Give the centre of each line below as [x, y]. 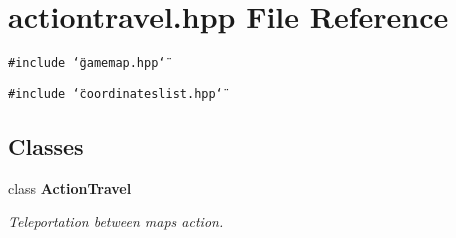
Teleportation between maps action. [116, 221]
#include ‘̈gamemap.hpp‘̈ [87, 63]
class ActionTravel [70, 187]
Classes [46, 145]
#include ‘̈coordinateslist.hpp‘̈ [115, 93]
